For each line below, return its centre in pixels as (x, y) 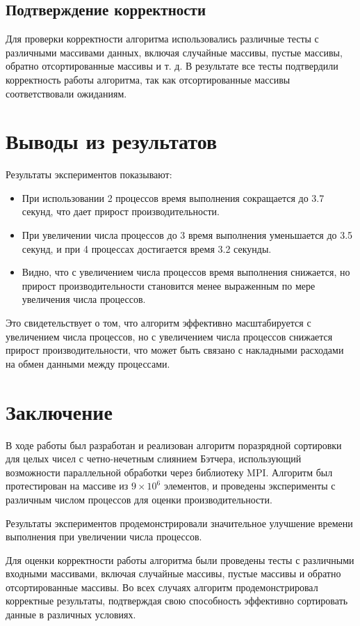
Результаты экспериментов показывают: (89, 174)
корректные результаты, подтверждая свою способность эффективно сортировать (177, 601)
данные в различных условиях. (71, 615)
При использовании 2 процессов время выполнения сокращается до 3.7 (173, 197)
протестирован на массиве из (67, 486)
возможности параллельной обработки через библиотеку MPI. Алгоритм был (169, 472)
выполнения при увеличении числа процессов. (104, 537)
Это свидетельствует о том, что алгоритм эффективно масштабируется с (158, 323)
